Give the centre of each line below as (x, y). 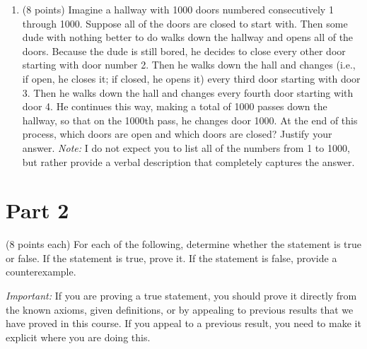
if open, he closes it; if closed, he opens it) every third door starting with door (191, 78)
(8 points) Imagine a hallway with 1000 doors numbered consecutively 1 (178, 9)
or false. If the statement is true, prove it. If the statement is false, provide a (171, 258)
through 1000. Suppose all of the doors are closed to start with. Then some (185, 23)
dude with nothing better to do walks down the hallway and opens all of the (188, 37)
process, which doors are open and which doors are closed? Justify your (177, 134)
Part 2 (37, 210)
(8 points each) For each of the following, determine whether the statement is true (183, 244)
